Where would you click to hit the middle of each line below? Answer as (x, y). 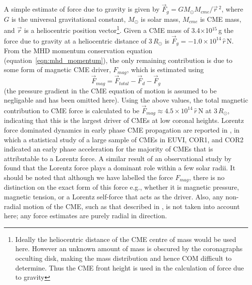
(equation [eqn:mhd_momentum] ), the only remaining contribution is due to (118, 60)
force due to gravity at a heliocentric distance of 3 (78, 40)
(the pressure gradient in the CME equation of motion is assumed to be (110, 90)
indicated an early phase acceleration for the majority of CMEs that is (109, 149)
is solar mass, (160, 19)
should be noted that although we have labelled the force (88, 177)
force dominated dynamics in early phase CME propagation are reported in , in (122, 129)
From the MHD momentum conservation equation (78, 51)
